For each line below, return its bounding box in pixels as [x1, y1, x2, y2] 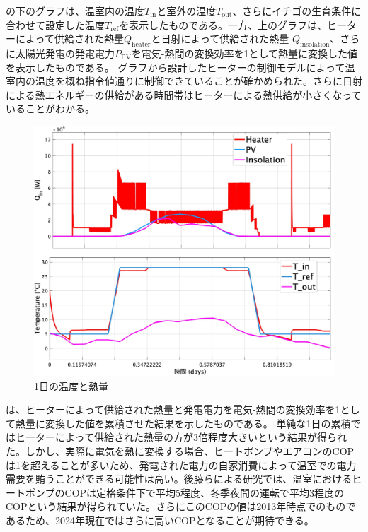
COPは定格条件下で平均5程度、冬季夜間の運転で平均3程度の [64, 485, 345, 500]
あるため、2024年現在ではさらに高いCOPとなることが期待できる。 [6, 512, 314, 527]
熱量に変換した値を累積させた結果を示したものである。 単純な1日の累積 [15, 415, 351, 430]
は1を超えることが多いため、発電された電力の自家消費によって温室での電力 [6, 457, 357, 472]
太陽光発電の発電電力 [15, 45, 115, 60]
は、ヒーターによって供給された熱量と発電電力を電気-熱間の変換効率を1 [6, 402, 340, 417]
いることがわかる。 [6, 101, 95, 116]
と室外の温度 [156, 4, 217, 18]
